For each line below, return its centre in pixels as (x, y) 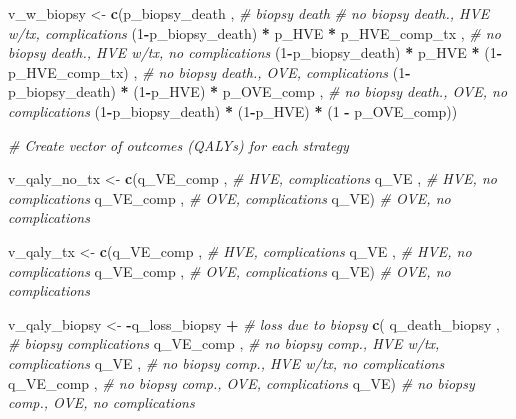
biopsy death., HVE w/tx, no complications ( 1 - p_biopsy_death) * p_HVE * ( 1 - (255, 52)
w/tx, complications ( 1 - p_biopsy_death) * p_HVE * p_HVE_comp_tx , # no (254, 32)
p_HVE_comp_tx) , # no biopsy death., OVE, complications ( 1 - (209, 71)
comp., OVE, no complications (101, 402)
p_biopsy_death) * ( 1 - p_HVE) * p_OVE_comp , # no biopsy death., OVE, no (258, 91)
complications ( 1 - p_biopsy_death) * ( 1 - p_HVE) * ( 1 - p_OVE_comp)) (233, 110)
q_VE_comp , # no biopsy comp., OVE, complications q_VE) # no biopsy (241, 382)
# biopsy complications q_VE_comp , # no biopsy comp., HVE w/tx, (224, 343)
